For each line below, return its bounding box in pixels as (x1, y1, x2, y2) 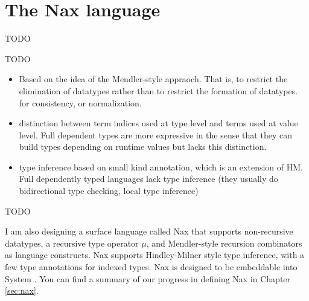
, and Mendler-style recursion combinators (146, 236, 302, 249)
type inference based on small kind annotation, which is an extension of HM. (19, 160, 303, 173)
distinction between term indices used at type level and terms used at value (19, 117, 298, 129)
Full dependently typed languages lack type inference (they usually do (19, 172, 278, 185)
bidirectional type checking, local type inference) (19, 184, 199, 197)
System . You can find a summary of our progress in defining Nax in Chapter (5, 272, 291, 285)
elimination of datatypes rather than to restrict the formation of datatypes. (19, 84, 298, 97)
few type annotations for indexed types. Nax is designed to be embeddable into (5, 261, 298, 273)
